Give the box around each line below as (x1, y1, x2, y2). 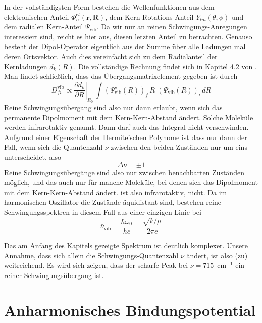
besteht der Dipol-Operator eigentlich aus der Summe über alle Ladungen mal (4, 41, 246, 52)
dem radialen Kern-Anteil (4, 21, 83, 32)
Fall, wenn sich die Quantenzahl (4, 142, 103, 152)
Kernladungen (4, 61, 47, 71)
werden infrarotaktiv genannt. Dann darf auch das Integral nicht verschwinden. (4, 122, 249, 132)
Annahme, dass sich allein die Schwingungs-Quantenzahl (4, 250, 179, 260)
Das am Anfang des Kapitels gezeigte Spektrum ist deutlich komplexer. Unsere (4, 240, 248, 251)
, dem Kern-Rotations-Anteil (105, 11, 194, 22)
